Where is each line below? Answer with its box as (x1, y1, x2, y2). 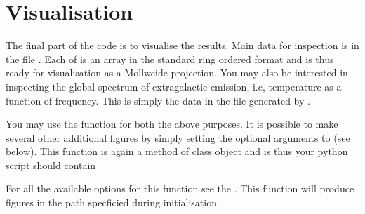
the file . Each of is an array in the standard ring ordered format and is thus (6, 51, 334, 66)
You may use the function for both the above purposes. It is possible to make (6, 116, 338, 131)
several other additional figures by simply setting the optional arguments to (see (6, 130, 350, 145)
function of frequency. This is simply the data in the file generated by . (6, 93, 310, 107)
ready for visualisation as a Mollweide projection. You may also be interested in (6, 65, 348, 80)
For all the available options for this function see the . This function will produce (6, 181, 354, 196)
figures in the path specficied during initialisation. (6, 195, 220, 210)
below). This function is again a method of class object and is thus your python (6, 144, 348, 159)
